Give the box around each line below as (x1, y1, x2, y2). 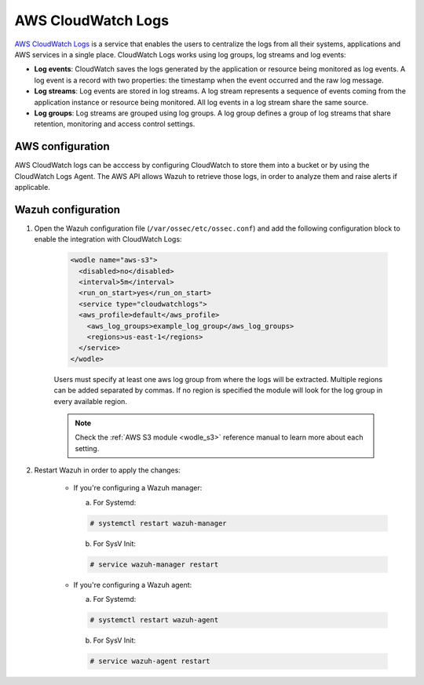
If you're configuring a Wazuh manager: (73, 483, 203, 493)
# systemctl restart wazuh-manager (90, 519, 227, 527)
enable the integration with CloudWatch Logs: (34, 235, 182, 244)
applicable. (14, 182, 50, 191)
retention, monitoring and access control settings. (34, 119, 196, 129)
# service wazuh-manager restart (90, 559, 219, 569)
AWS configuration (14, 140, 110, 153)
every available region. (53, 396, 127, 406)
